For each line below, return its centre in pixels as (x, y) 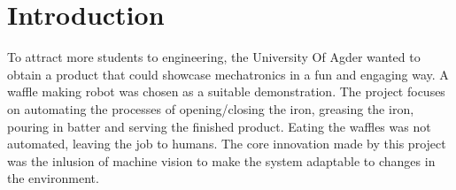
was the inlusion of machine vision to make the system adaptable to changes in (221, 160)
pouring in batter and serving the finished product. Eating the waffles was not (219, 126)
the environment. (53, 178)
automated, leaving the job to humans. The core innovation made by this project (227, 144)
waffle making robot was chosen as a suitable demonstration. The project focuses (226, 91)
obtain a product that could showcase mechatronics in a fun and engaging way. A (228, 74)
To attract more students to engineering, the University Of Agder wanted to (214, 57)
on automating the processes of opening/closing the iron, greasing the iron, (211, 108)
